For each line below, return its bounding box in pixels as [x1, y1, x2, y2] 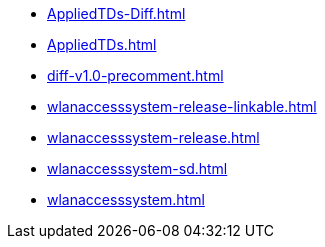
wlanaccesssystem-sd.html [47, 160, 228, 177]
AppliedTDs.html [47, 36, 157, 53]
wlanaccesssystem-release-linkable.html [47, 98, 317, 115]
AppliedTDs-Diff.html [47, 5, 186, 22]
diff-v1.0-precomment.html [47, 67, 224, 84]
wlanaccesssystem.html [47, 191, 205, 208]
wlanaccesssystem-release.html [47, 129, 260, 146]
